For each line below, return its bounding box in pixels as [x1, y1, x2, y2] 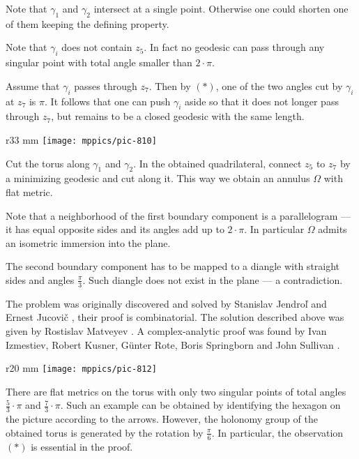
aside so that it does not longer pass [185, 93, 339, 108]
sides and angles [6, 272, 75, 287]
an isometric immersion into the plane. [6, 235, 171, 250]
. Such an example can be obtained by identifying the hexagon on [60, 398, 341, 412]
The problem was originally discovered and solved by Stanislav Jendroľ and [6, 296, 327, 310]
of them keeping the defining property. [6, 16, 169, 31]
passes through [74, 78, 137, 93]
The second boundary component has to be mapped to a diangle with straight [6, 259, 340, 273]
